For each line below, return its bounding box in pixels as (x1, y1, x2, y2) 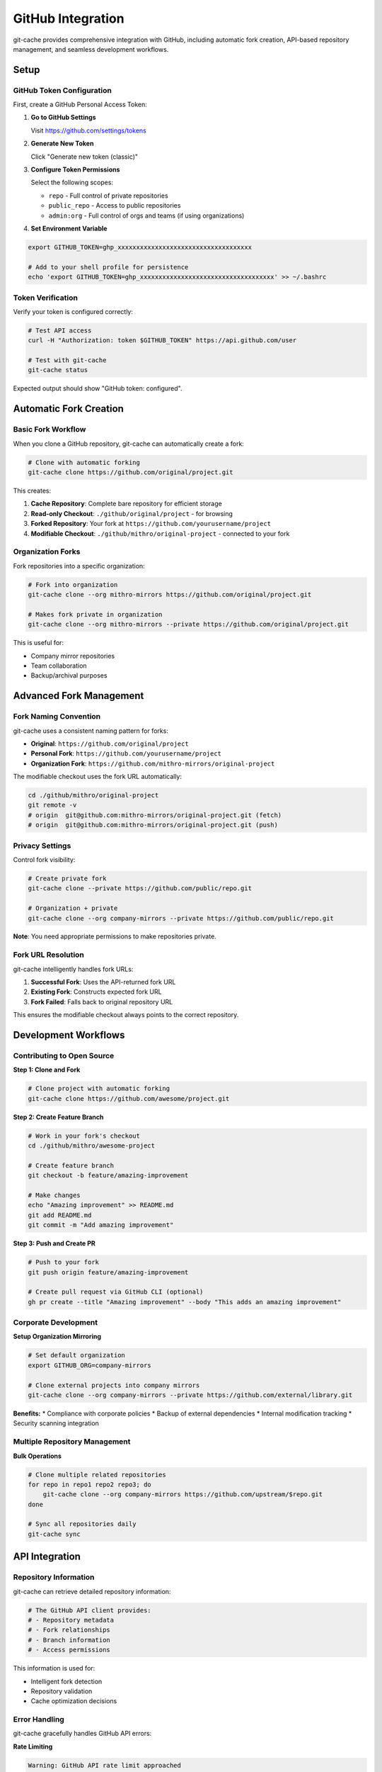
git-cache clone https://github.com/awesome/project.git (28, 1094, 230, 1102)
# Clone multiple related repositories (28, 1471, 166, 1479)
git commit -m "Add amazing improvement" (28, 1221, 174, 1229)
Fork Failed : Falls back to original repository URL (30, 997, 173, 1006)
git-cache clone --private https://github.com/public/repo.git (28, 885, 253, 892)
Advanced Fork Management (13, 690, 144, 702)
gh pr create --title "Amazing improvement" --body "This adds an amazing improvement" (28, 1298, 342, 1306)
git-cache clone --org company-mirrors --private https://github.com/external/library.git (28, 1391, 353, 1399)
